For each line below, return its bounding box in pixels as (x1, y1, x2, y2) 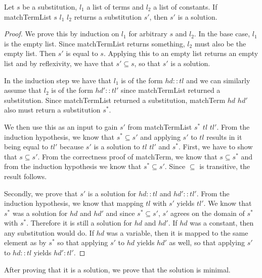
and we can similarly (186, 75, 250, 85)
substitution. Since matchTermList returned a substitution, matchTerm (4, 94, 226, 105)
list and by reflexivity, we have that (4, 58, 114, 68)
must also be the (194, 38, 246, 48)
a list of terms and (86, 2, 144, 12)
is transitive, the (199, 161, 250, 172)
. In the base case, (194, 28, 250, 39)
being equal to (4, 141, 49, 152)
